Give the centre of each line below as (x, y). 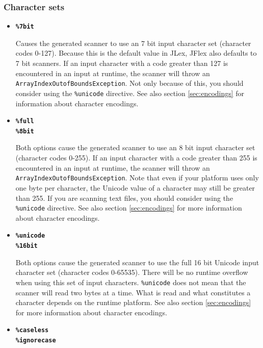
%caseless (32, 330)
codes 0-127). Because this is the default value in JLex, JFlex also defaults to (136, 53)
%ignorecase (36, 340)
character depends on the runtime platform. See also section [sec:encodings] (133, 302)
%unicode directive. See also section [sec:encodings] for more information (129, 208)
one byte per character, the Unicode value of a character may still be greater (135, 187)
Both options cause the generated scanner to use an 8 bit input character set (135, 147)
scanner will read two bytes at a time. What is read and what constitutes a (133, 292)
